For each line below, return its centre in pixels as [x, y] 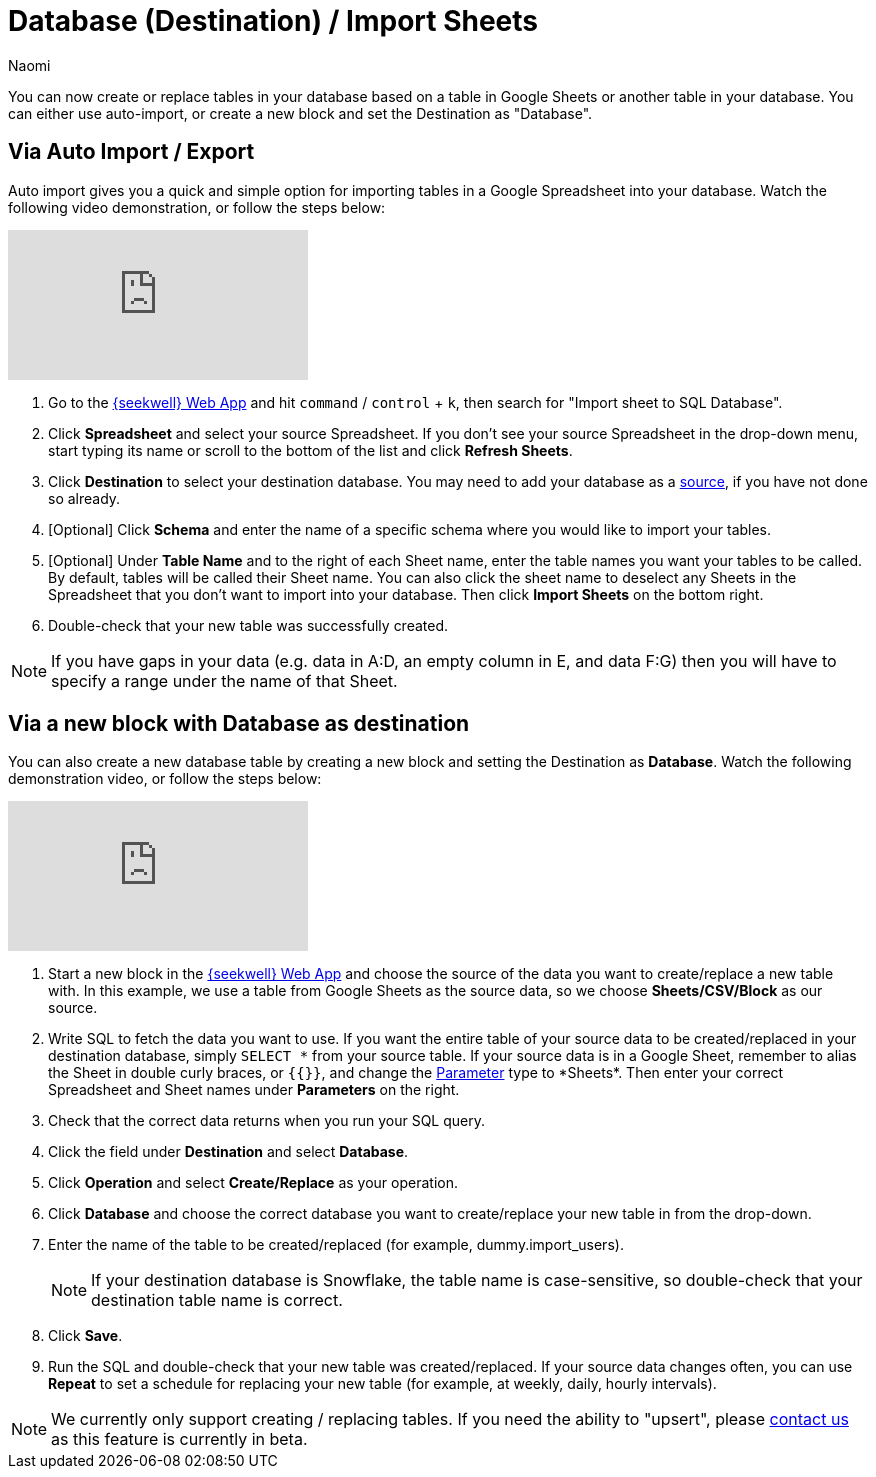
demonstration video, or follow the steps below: [165, 779]
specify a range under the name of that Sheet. [224, 680]
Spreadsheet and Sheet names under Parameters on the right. [254, 1090]
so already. [84, 498]
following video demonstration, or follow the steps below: [197, 207]
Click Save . [85, 1336]
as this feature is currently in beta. [179, 1439]
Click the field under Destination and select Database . [228, 1152]
